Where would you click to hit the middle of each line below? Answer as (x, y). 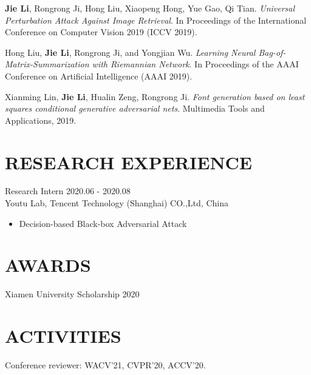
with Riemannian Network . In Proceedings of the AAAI (195, 64)
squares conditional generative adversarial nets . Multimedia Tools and (135, 108)
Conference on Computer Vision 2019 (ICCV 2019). (101, 32)
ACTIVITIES (63, 336)
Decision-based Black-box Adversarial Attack (103, 223)
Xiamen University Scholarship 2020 (72, 294)
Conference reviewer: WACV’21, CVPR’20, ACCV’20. (105, 365)
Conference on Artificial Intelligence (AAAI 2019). (99, 76)
